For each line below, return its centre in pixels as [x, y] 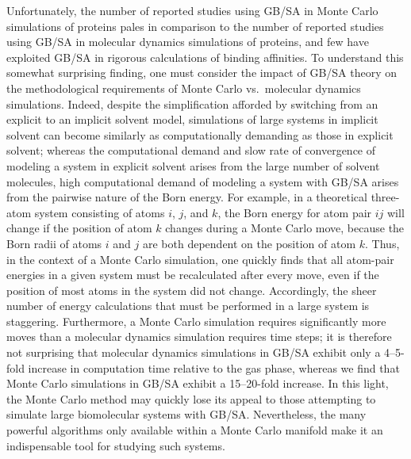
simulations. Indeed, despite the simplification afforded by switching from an [192, 103]
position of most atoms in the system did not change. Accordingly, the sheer [192, 290]
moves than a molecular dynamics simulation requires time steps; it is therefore [199, 337]
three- [385, 197]
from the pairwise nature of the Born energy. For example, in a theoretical [187, 197]
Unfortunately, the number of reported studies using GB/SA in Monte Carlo [192, 10]
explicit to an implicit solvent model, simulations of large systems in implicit [192, 119]
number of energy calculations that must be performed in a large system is [188, 306]
